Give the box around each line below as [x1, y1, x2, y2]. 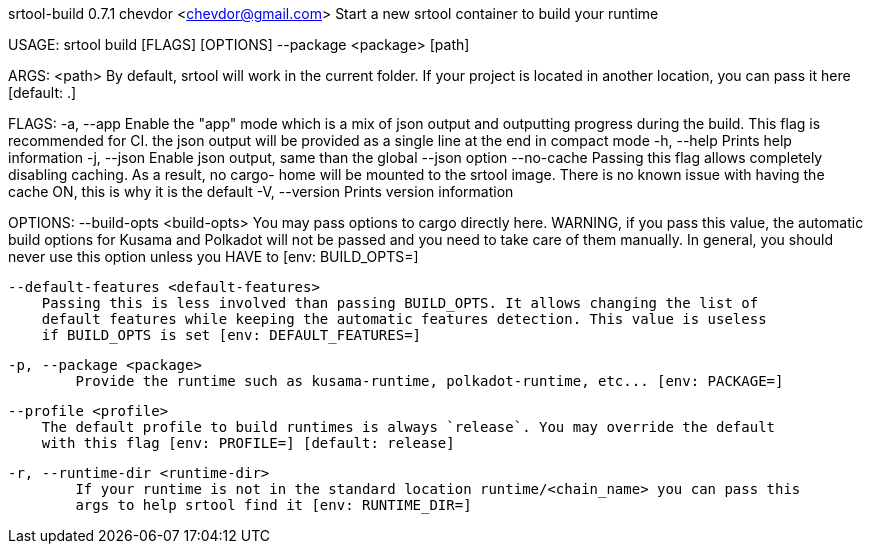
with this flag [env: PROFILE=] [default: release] [41, 435, 455, 451]
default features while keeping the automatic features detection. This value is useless [41, 311, 767, 327]
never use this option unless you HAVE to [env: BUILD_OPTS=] [8, 248, 419, 265]
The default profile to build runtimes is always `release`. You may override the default [41, 419, 776, 435]
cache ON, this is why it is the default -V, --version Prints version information [8, 183, 514, 200]
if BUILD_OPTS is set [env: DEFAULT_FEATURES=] [41, 327, 422, 343]
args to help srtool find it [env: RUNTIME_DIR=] [75, 497, 472, 513]
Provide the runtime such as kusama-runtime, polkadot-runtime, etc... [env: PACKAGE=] [75, 373, 784, 389]
